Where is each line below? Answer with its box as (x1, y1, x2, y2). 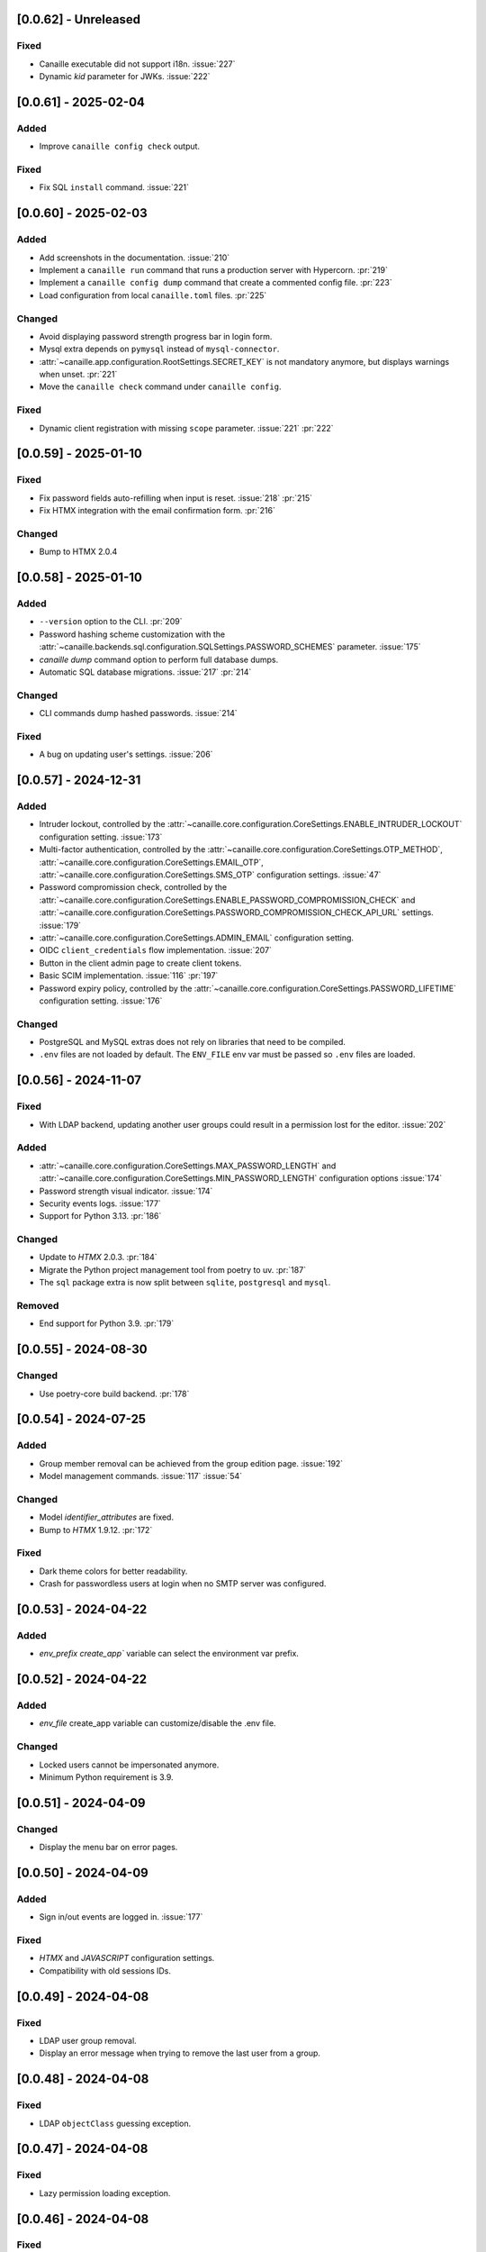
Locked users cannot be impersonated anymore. (39, 1759, 220, 1770)
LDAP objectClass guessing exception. (39, 2118, 192, 2129)
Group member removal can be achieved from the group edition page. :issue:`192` (39, 1457, 344, 1468)
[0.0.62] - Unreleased (16, 12, 141, 27)
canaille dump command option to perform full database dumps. (39, 654, 279, 665)
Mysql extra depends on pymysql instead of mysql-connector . (39, 343, 280, 355)
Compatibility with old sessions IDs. (39, 1965, 171, 1976)
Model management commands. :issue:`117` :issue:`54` (39, 1471, 243, 1482)
